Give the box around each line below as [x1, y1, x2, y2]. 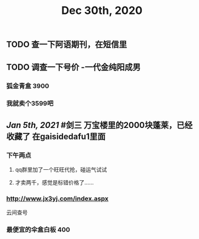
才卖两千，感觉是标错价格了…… [15, 179, 94, 186]
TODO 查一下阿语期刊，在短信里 [6, 39, 127, 50]
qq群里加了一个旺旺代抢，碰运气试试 [15, 166, 107, 173]
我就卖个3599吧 [6, 99, 53, 108]
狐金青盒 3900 [6, 81, 50, 90]
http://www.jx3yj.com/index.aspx [6, 195, 109, 203]
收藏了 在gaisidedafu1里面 [6, 131, 106, 141]
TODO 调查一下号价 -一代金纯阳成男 [6, 62, 141, 72]
